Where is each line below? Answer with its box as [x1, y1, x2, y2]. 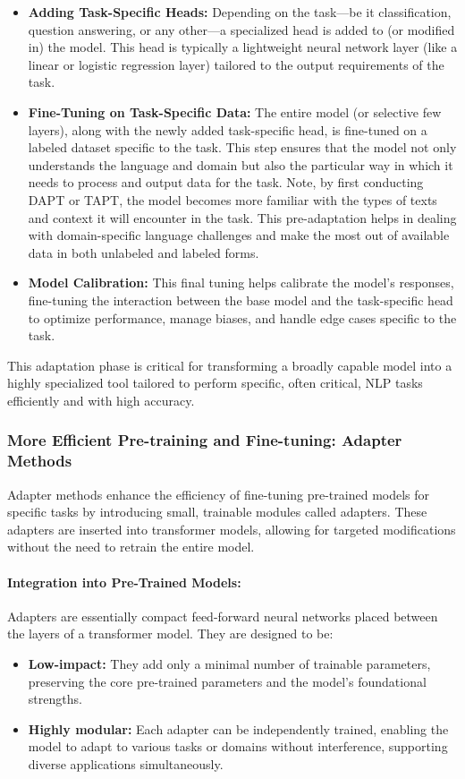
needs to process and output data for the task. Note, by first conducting [28, 173, 424, 192]
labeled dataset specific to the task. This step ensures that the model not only [28, 138, 457, 157]
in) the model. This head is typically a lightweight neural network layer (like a [28, 38, 458, 56]
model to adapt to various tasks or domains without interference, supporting [28, 737, 448, 756]
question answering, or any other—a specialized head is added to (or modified [28, 20, 455, 39]
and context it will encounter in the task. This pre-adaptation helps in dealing [28, 208, 457, 227]
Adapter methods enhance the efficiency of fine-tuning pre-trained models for [7, 484, 430, 503]
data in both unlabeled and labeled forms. [28, 243, 259, 261]
